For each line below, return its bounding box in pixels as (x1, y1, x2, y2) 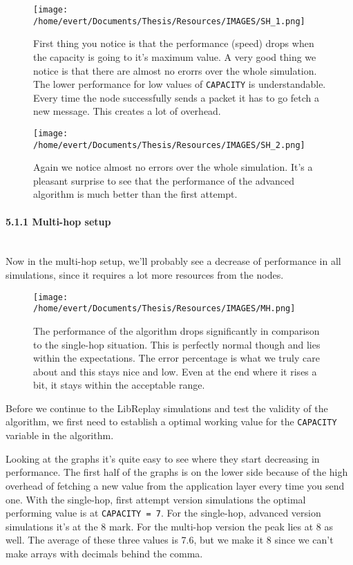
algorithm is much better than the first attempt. (33, 187, 238, 201)
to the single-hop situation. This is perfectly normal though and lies (33, 337, 321, 351)
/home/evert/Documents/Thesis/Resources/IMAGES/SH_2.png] (33, 140, 305, 150)
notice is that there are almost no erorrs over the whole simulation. (33, 63, 317, 77)
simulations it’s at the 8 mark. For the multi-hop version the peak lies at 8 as (6, 519, 334, 533)
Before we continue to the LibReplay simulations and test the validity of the (6, 400, 328, 415)
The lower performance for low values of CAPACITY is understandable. (33, 77, 326, 91)
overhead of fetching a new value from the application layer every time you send (6, 478, 345, 492)
